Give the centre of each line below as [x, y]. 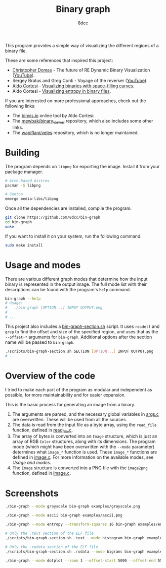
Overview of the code [50, 376]
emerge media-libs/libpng [32, 199]
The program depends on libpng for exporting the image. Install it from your [82, 166]
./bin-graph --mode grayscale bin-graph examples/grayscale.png [73, 506]
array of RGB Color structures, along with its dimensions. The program [84, 442]
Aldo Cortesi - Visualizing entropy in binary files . [62, 91]
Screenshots [32, 493]
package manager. [24, 172]
